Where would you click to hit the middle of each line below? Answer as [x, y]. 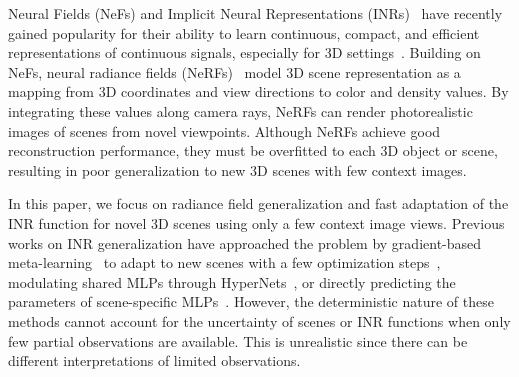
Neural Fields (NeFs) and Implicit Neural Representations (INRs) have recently [255, 13]
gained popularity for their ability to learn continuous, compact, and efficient [244, 32]
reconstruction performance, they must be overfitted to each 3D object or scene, [253, 150]
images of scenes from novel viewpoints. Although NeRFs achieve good [224, 130]
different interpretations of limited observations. [154, 360]
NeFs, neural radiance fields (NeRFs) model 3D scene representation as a [234, 71]
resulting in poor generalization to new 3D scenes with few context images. [237, 169]
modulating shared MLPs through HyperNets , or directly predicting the [232, 281]
